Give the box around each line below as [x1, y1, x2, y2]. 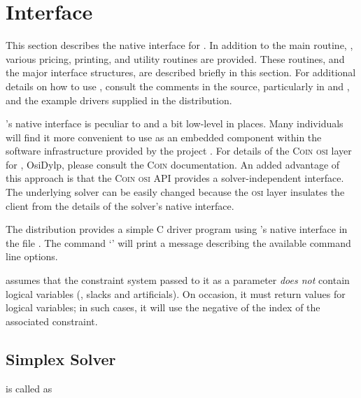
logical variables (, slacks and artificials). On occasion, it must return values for [6, 286, 346, 301]
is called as [6, 381, 52, 395]
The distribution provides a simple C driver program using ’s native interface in [6, 222, 348, 236]
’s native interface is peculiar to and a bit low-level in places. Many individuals [6, 116, 344, 131]
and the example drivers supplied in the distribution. [6, 92, 232, 107]
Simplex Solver [6, 348, 116, 369]
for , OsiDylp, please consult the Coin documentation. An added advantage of [6, 157, 340, 171]
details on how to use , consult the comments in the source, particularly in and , [6, 78, 350, 93]
